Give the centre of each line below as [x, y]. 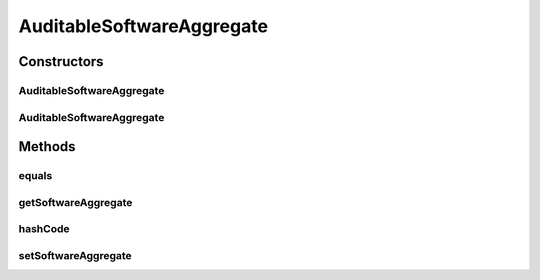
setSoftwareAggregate [75, 255]
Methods [47, 146]
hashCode [44, 229]
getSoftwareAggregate [75, 202]
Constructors [61, 61]
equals [35, 176]
